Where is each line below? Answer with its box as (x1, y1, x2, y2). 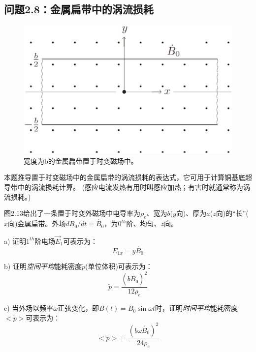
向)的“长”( (216, 208, 249, 218)
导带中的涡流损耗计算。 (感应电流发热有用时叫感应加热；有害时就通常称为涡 (4, 182, 251, 192)
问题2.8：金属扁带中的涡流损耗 (4, 1, 154, 17)
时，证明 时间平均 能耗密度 (155, 303, 238, 313)
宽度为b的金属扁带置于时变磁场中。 (24, 155, 138, 166)
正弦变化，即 (58, 303, 99, 313)
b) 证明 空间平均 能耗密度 (4, 261, 82, 271)
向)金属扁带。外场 (8, 218, 66, 229)
